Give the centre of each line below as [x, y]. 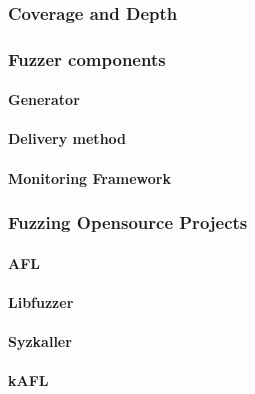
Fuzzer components [87, 58]
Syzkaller [40, 341]
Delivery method [67, 138]
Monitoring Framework [89, 177]
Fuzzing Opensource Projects [128, 222]
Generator [44, 99]
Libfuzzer [41, 301]
